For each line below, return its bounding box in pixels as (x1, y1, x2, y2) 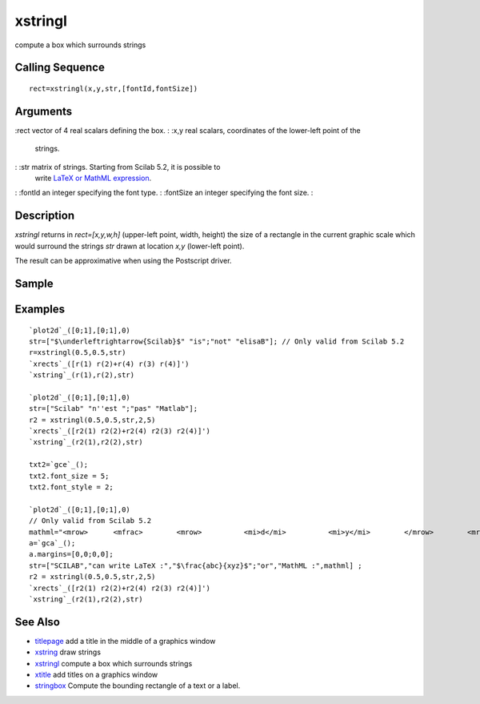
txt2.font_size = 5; (29, 471, 110, 481)
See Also (14, 615, 60, 629)
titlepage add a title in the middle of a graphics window (34, 636, 216, 646)
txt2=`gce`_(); (29, 461, 89, 469)
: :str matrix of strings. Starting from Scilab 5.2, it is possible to (14, 162, 221, 171)
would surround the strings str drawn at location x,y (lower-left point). (14, 241, 245, 251)
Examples (14, 302, 66, 316)
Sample (14, 276, 54, 290)
